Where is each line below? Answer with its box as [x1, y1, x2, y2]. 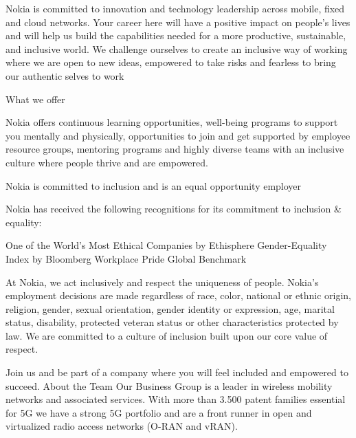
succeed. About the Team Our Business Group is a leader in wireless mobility [5, 378, 333, 393]
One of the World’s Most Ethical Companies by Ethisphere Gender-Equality [5, 238, 327, 252]
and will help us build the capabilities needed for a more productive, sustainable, [5, 28, 346, 43]
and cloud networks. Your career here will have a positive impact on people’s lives [5, 14, 351, 29]
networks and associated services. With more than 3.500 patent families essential [5, 392, 346, 406]
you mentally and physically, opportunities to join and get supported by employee [5, 128, 351, 142]
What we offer [5, 91, 65, 106]
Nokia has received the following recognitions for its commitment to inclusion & [5, 201, 342, 216]
